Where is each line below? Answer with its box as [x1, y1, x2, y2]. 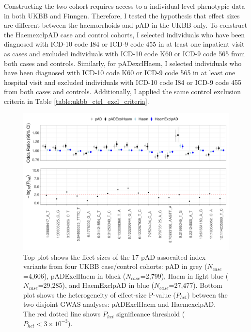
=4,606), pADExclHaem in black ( [23, 270, 126, 281]
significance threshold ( [116, 309, 185, 319]
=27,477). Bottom [169, 280, 222, 290]
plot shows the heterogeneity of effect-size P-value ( [23, 289, 176, 299]
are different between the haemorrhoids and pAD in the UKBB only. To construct [4, 20, 248, 30]
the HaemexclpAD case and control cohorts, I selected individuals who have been [4, 29, 245, 39]
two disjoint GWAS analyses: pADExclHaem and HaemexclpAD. [23, 299, 216, 309]
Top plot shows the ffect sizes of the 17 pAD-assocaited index [23, 251, 206, 262]
